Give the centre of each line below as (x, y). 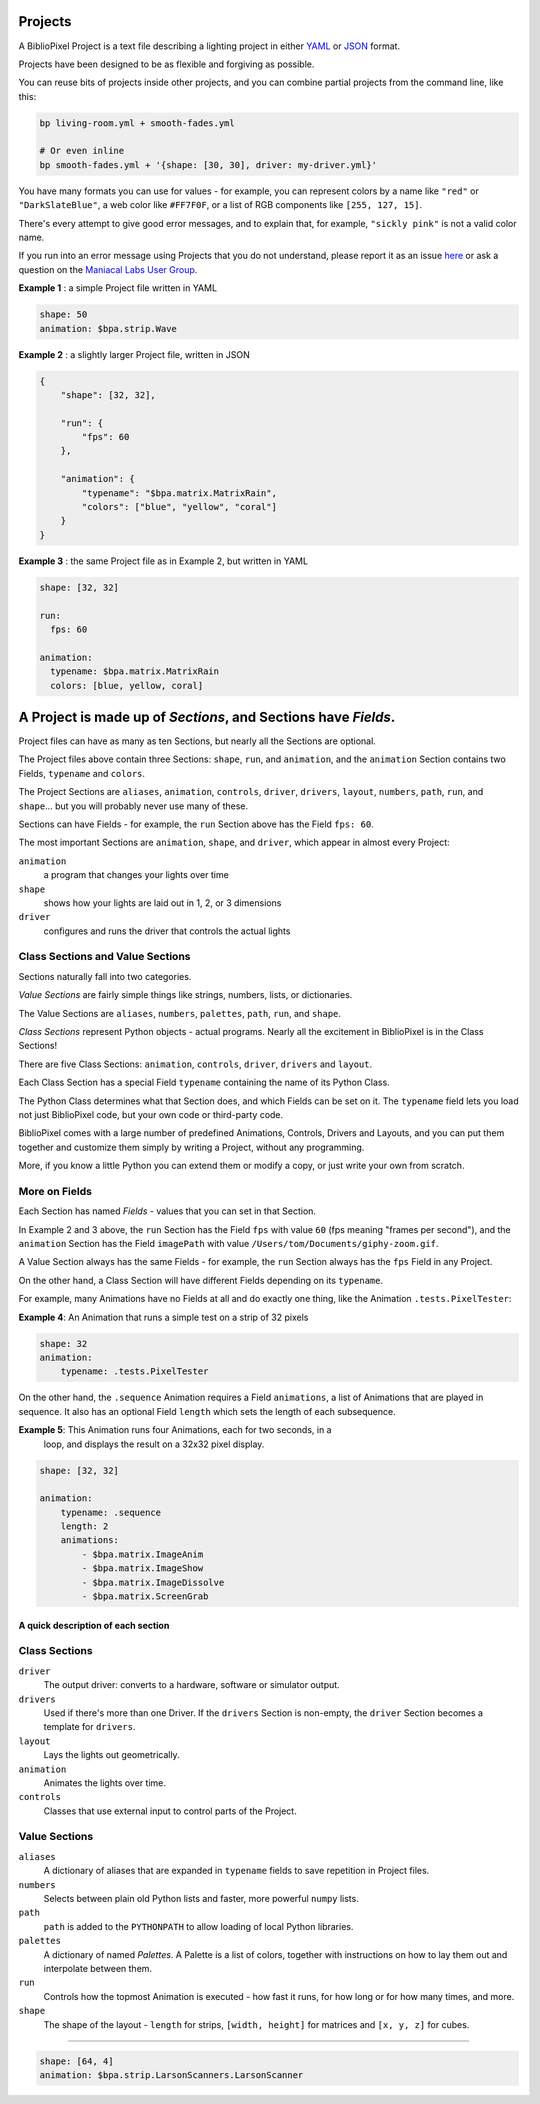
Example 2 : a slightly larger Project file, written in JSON (134, 354)
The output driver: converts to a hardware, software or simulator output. (191, 1685)
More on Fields (55, 1191)
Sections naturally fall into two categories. (105, 976)
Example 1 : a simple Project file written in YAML (118, 288)
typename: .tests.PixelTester (134, 1371)
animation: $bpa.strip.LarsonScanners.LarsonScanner (171, 2074)
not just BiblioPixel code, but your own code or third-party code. (151, 1114)
